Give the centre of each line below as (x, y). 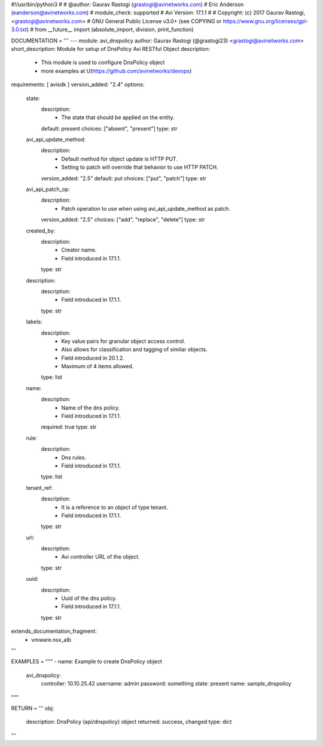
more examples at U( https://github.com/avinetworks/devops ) (116, 71)
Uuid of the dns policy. (89, 598)
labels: (34, 322)
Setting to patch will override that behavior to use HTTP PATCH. (140, 167)
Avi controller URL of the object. (100, 557)
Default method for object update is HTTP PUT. (119, 159)
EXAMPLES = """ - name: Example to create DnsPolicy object (87, 662)
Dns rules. (74, 457)
